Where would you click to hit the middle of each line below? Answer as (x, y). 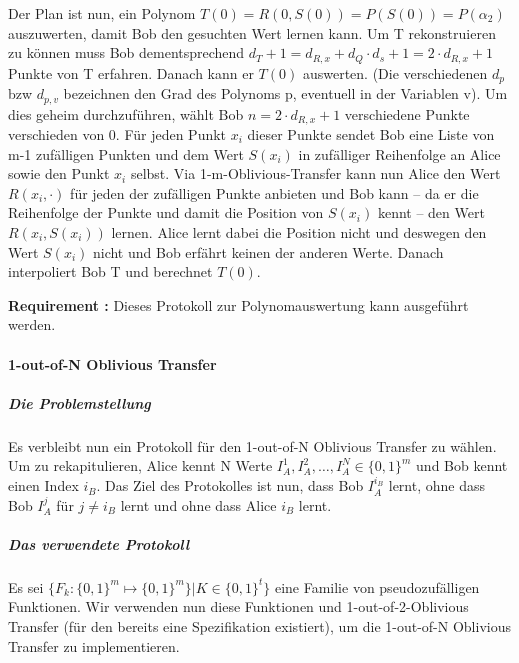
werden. (32, 324)
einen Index (43, 485)
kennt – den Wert (431, 212)
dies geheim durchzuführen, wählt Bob (126, 113)
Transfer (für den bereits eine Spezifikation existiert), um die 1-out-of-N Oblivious (259, 626)
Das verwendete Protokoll (99, 543)
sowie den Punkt (59, 173)
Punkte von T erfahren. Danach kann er (131, 72)
